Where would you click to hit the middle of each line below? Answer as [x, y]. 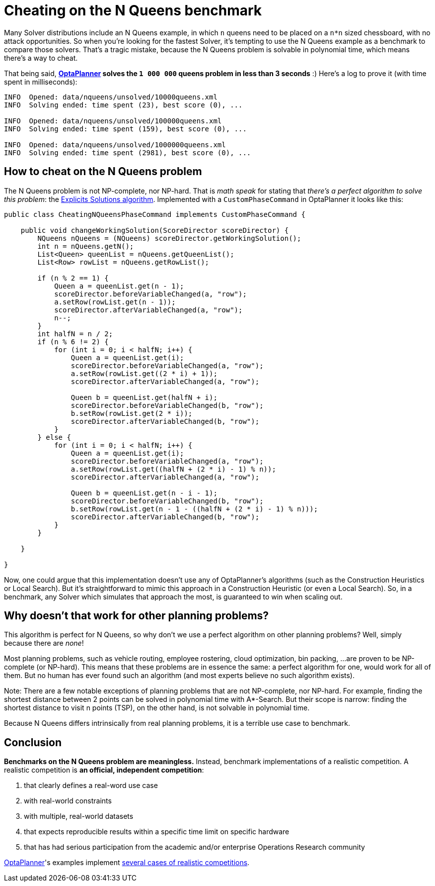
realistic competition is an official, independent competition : [104, 770]
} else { [54, 437]
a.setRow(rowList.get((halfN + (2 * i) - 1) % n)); [173, 469]
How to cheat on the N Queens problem [103, 172]
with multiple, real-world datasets [79, 816]
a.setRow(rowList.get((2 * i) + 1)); [144, 373]
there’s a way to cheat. [41, 58]
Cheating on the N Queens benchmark [133, 10]
